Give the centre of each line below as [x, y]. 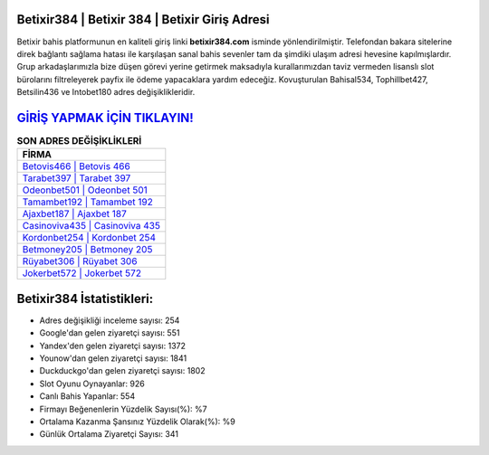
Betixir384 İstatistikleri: [85, 299]
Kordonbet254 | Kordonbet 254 [89, 238]
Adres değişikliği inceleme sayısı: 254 [110, 320]
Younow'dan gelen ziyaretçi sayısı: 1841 [113, 358]
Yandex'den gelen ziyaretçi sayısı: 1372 [112, 346]
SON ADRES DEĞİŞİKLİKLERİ [79, 141]
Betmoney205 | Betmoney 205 [87, 250]
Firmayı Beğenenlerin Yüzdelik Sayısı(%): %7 [123, 409]
